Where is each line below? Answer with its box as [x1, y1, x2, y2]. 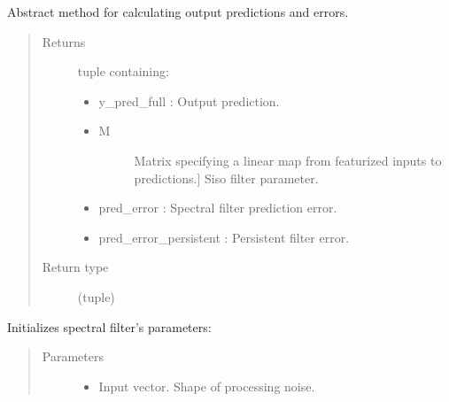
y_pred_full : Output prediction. [98, 91, 280, 110]
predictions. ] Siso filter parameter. [134, 168, 319, 187]
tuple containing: [77, 62, 169, 81]
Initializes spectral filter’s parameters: [7, 317, 212, 336]
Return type [42, 258, 109, 276]
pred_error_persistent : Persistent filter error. [98, 228, 350, 246]
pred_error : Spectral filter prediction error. [98, 198, 337, 217]
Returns [42, 32, 86, 50]
